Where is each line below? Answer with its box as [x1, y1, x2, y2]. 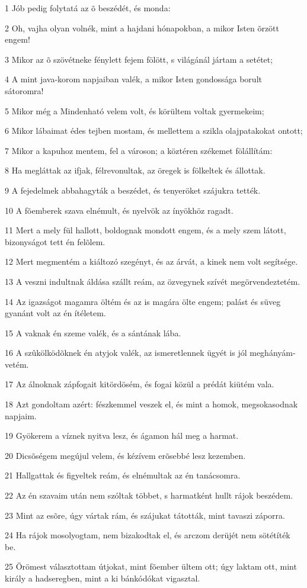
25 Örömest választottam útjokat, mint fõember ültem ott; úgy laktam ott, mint [5, 560, 297, 573]
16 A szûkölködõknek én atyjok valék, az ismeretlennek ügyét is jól [5, 346, 247, 359]
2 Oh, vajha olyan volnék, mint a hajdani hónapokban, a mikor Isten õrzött [5, 21, 279, 34]
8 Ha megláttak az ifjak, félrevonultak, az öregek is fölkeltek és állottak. [5, 164, 266, 176]
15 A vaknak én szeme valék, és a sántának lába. [5, 326, 181, 339]
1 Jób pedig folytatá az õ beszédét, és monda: [5, 2, 171, 14]
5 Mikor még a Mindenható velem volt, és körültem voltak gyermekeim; [5, 104, 264, 117]
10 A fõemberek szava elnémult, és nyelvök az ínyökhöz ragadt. [5, 204, 234, 216]
